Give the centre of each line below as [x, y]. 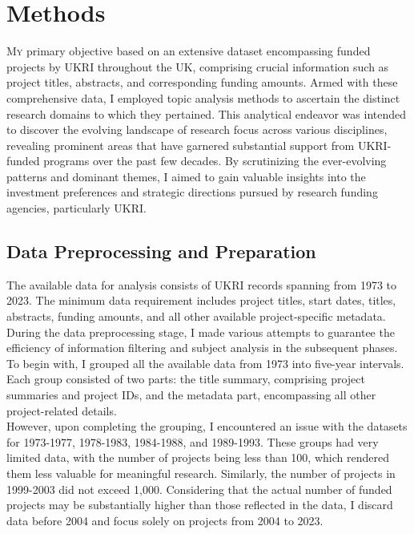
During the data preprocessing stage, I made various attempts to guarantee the [201, 332]
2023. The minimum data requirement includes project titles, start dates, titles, [201, 300]
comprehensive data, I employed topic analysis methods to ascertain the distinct [203, 97]
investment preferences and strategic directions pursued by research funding [192, 192]
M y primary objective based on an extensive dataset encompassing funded [189, 51]
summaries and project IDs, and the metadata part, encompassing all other [191, 395]
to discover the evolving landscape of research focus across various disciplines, [197, 129]
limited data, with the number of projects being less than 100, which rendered [198, 457]
